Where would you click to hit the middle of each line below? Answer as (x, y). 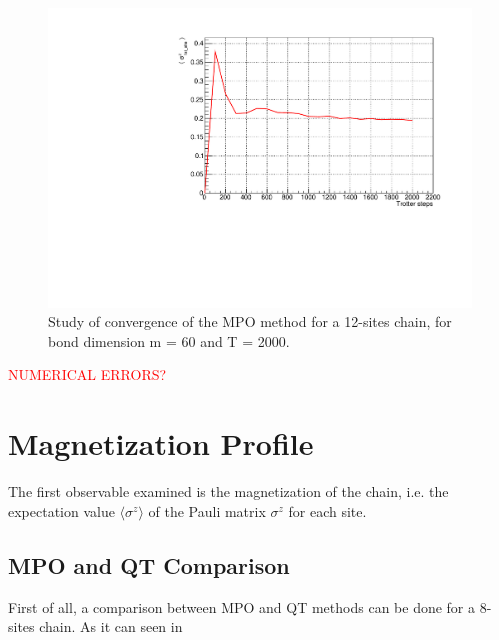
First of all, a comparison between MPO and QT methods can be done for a (242, 606)
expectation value (61, 510)
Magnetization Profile (161, 443)
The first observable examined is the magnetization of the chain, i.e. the (228, 491)
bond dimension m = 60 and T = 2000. (169, 340)
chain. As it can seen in (111, 626)
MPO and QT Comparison (149, 564)
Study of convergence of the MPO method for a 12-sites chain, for (250, 321)
